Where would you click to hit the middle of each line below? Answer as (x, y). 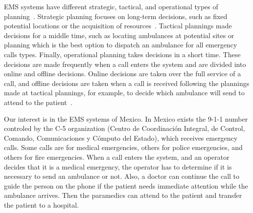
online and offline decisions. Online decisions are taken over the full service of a (123, 74)
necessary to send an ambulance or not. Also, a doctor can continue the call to (122, 176)
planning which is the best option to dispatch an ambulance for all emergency (121, 45)
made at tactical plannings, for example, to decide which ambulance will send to (124, 93)
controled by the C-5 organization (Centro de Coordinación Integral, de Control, (125, 128)
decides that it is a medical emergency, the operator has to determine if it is (118, 166)
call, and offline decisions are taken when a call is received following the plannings (127, 83)
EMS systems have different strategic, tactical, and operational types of (111, 6)
